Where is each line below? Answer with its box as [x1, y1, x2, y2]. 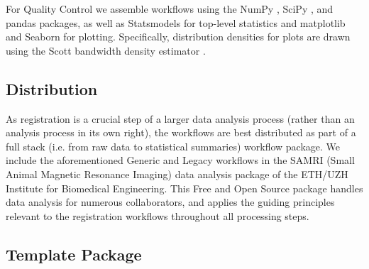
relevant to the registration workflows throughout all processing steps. [6, 208, 309, 223]
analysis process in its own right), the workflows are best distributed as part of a [6, 125, 356, 140]
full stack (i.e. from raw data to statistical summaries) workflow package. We [6, 138, 341, 153]
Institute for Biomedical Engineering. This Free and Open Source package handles [6, 180, 363, 195]
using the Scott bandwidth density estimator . [6, 43, 206, 57]
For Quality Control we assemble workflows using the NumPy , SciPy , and [6, 1, 334, 16]
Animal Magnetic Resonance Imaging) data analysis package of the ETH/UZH [6, 166, 348, 181]
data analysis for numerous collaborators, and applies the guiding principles [6, 194, 335, 209]
